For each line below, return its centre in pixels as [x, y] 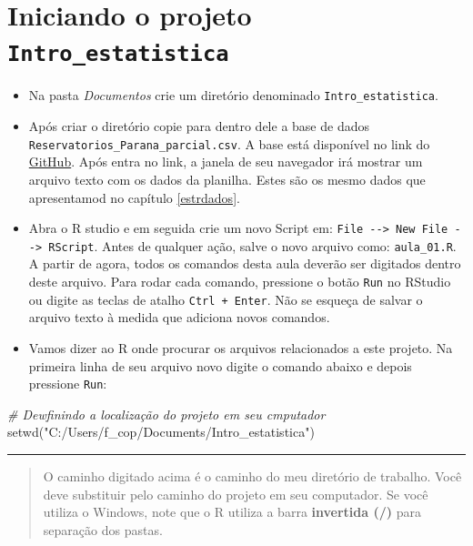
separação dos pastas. [103, 529]
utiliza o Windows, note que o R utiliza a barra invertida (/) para [232, 512]
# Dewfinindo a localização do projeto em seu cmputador [166, 414]
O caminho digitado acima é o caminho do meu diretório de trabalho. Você [252, 475]
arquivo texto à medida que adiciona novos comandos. [179, 317]
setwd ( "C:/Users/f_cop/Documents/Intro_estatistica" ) [161, 432]
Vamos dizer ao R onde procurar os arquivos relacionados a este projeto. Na [241, 347]
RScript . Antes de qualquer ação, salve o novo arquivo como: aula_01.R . [252, 245]
